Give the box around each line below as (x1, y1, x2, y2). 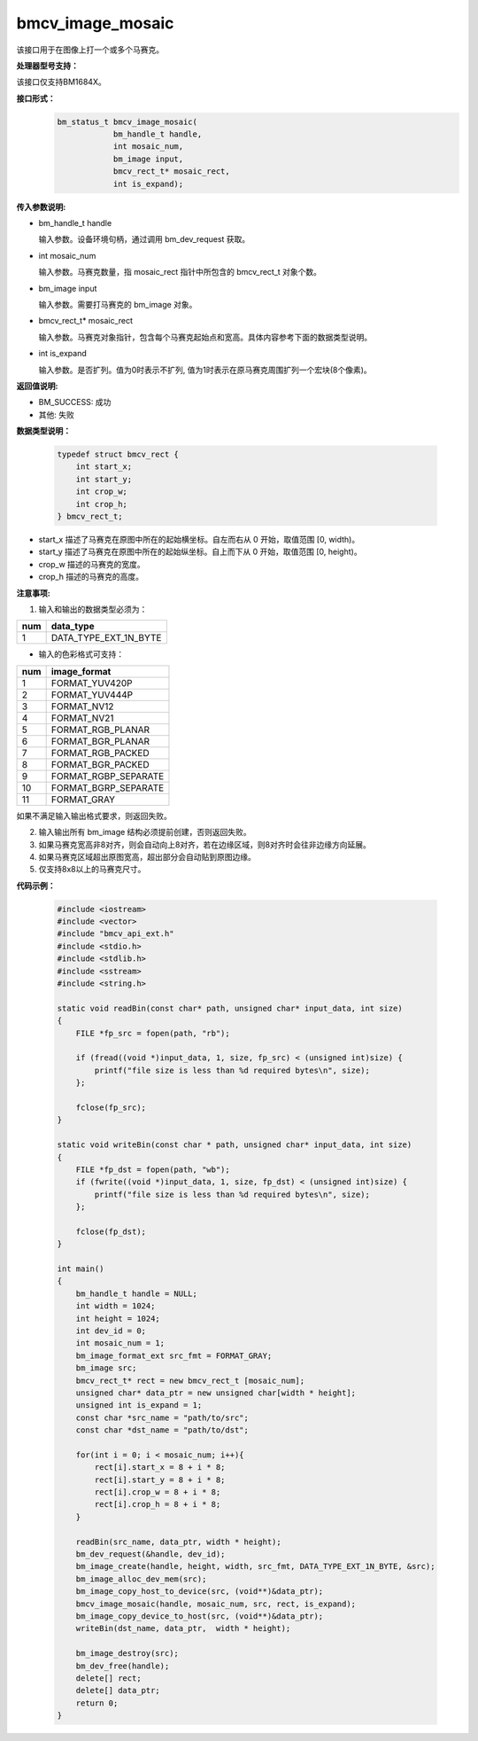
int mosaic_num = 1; (75, 1339, 166, 1348)
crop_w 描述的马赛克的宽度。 (38, 558, 145, 569)
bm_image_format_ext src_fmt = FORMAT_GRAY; (75, 1350, 273, 1361)
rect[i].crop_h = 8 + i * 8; (94, 1499, 221, 1510)
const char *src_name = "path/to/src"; (75, 1412, 250, 1423)
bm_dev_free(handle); (75, 1660, 170, 1671)
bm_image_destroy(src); (75, 1649, 179, 1659)
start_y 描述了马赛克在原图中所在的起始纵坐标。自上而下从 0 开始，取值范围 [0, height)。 (38, 546, 362, 558)
